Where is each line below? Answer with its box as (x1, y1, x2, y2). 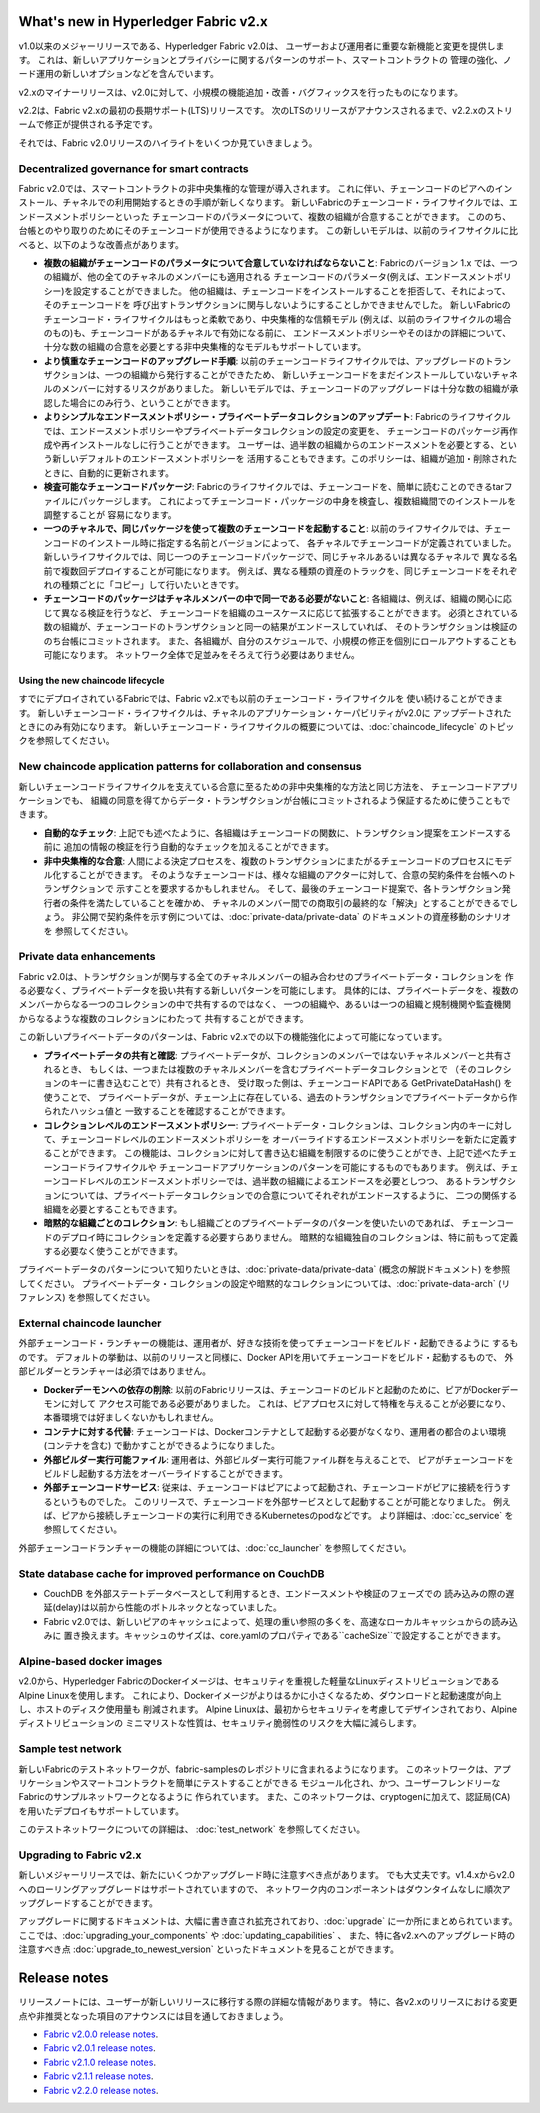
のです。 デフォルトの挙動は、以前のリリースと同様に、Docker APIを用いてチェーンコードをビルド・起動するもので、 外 (18, 1351, 514, 1363)
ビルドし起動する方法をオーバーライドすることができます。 (43, 1467, 289, 1479)
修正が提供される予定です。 (44, 118, 159, 130)
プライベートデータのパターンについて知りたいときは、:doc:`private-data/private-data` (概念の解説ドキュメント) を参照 (18, 1263, 511, 1275)
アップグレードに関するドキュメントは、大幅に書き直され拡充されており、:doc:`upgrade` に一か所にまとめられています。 (18, 1915, 519, 1927)
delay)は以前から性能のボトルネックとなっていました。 (55, 1601, 282, 1614)
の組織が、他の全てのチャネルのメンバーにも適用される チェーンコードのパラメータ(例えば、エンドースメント (43, 271, 495, 283)
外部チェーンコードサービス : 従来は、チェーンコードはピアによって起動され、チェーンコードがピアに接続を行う (43, 1481, 502, 1494)
